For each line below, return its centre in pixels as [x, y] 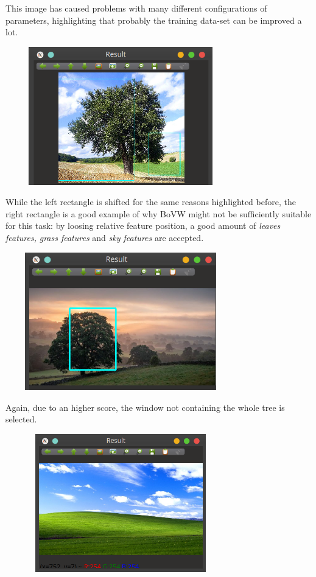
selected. [21, 419]
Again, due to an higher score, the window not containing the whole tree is [145, 407]
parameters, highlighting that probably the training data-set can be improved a [154, 20]
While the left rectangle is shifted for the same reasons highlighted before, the [151, 202]
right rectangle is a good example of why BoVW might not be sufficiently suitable [159, 213]
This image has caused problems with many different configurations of [136, 8]
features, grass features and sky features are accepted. [105, 237]
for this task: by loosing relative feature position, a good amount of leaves [143, 226]
